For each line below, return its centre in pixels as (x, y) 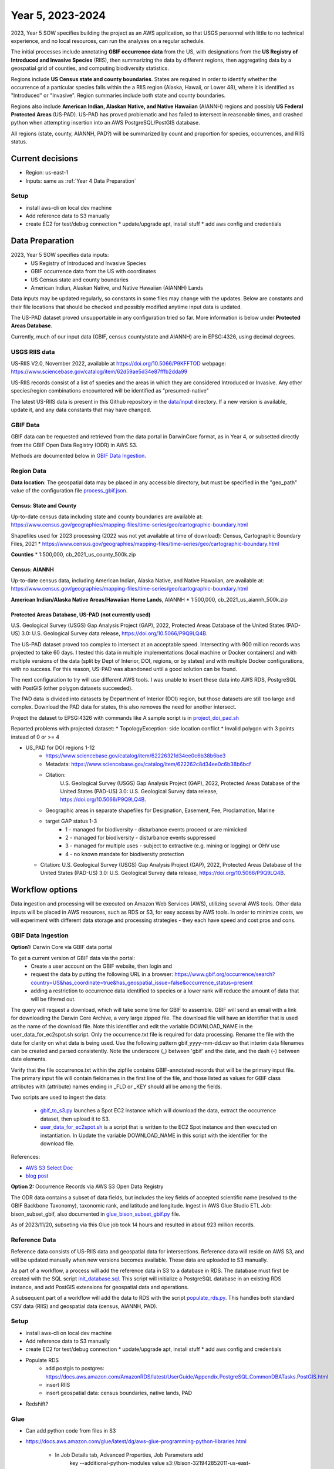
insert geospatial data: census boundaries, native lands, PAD (119, 1393)
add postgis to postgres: (75, 1369)
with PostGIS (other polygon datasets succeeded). (72, 688)
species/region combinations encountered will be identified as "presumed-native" (110, 391)
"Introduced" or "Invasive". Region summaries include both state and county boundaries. (118, 95)
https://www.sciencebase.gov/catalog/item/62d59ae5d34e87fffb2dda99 (99, 372)
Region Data (29, 471)
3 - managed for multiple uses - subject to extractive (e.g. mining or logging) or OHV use (173, 846)
